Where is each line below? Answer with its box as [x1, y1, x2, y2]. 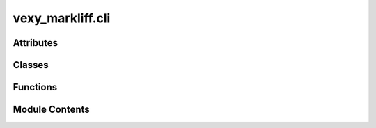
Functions [13, 81, 58, 93]
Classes [13, 59, 49, 71]
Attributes [13, 37, 58, 49]
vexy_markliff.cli [13, 10, 111, 26]
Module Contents [13, 104, 90, 115]
